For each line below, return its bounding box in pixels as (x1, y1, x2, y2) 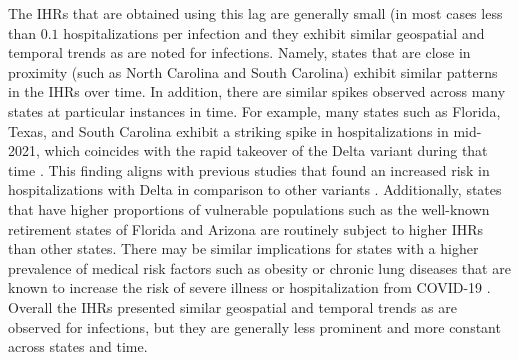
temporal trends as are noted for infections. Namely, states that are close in (8, 42, 471, 63)
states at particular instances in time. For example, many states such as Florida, (8, 100, 501, 121)
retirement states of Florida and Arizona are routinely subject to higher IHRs (8, 218, 484, 239)
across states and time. (8, 336, 148, 357)
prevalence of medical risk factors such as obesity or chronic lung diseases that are (8, 257, 511, 278)
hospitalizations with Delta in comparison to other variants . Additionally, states (8, 179, 502, 200)
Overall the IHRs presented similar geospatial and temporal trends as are (8, 296, 457, 317)
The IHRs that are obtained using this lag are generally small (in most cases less (8, 3, 503, 23)
